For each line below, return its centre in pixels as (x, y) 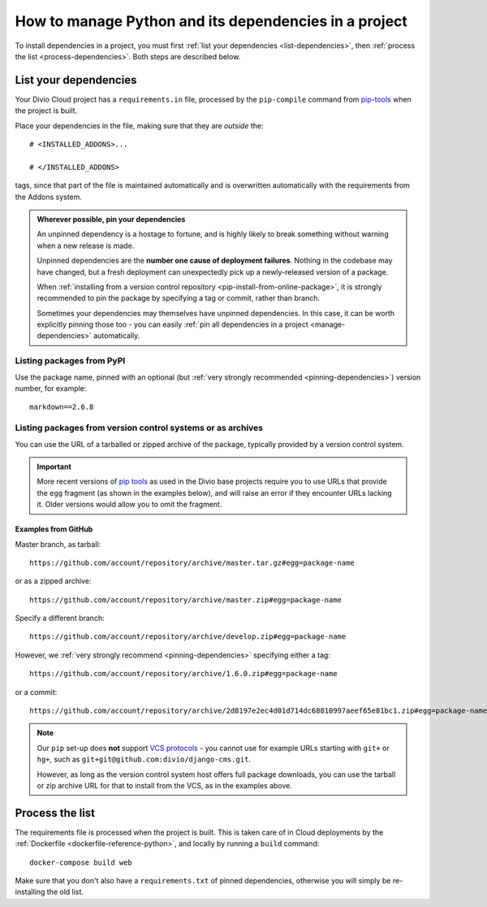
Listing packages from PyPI (70, 361)
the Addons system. (49, 197)
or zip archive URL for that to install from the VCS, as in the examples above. (164, 785)
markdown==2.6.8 (62, 407)
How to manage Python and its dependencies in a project (211, 21)
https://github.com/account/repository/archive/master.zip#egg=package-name (186, 600)
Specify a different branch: (60, 618)
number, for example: (51, 388)
